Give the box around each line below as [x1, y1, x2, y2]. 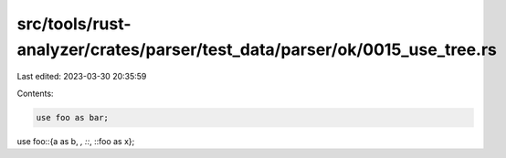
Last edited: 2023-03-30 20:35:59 [16, 71, 147, 82]
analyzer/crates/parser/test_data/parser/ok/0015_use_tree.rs [16, 39, 498, 59]
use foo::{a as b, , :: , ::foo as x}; [16, 135, 135, 146]
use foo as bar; [36, 112, 110, 122]
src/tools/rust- [16, 14, 132, 34]
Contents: [16, 88, 54, 99]
